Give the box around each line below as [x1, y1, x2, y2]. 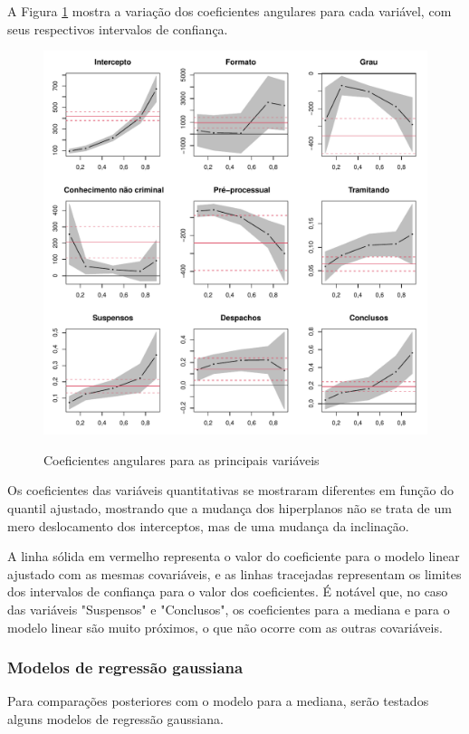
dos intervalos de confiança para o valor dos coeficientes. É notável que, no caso [7, 582, 448, 601]
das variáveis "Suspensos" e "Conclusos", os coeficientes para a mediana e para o [7, 599, 450, 618]
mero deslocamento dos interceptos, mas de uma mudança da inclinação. [7, 516, 409, 535]
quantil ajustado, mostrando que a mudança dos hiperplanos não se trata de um [7, 498, 452, 517]
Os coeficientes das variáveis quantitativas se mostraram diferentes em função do [7, 481, 455, 500]
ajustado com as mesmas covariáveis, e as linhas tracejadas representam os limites [7, 564, 462, 583]
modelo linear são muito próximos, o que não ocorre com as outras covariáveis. [7, 617, 443, 636]
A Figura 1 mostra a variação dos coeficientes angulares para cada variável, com [7, 2, 452, 20]
